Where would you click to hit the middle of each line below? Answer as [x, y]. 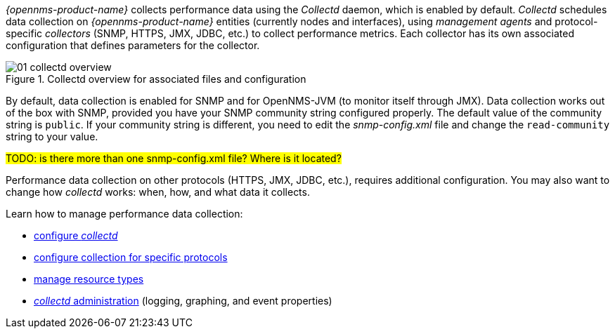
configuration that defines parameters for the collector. [133, 45]
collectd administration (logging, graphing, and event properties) [183, 301]
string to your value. [52, 136]
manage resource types [89, 279]
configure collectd [76, 235]
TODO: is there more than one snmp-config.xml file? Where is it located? [174, 158]
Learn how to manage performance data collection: [124, 214]
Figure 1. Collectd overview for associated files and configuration [156, 79]
